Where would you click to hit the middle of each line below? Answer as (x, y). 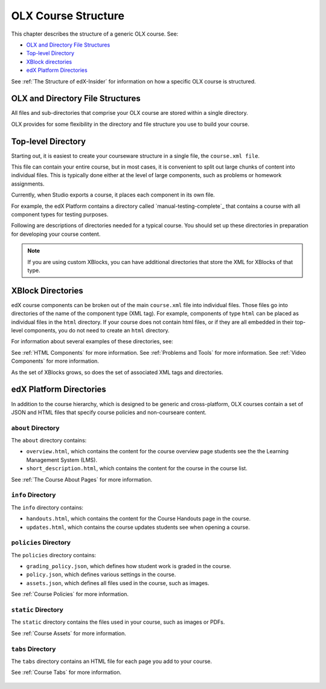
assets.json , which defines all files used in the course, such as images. (118, 583)
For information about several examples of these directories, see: (92, 341)
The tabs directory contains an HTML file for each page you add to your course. (112, 661)
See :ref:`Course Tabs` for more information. (66, 672)
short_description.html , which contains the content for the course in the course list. (137, 468)
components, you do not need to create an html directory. (97, 331)
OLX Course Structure (68, 16)
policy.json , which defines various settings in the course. (101, 575)
